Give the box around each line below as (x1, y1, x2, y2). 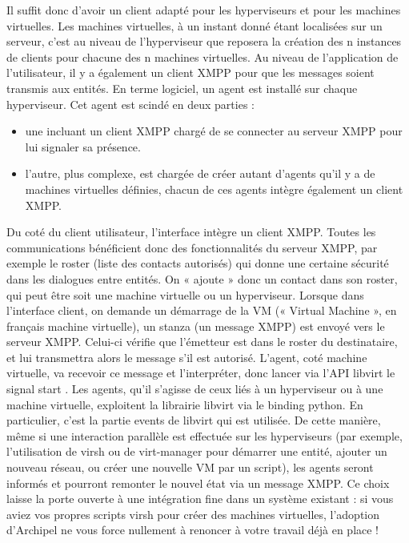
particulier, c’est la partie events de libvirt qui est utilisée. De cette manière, (6, 412, 381, 428)
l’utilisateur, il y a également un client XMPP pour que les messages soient (6, 64, 375, 81)
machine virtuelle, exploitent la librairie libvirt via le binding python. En (6, 396, 363, 412)
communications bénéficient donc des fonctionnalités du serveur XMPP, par (6, 239, 378, 255)
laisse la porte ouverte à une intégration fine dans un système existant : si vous (6, 490, 394, 507)
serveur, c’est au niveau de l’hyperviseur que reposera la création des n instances (6, 33, 402, 50)
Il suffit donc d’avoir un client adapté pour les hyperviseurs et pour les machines (6, 2, 401, 18)
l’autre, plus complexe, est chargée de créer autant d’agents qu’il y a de (25, 165, 375, 182)
